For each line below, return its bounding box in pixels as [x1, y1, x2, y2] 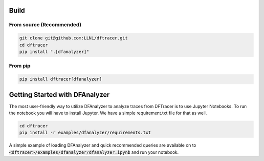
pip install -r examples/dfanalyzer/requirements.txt [19, 130, 151, 136]
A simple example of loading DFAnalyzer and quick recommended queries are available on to [9, 143, 197, 148]
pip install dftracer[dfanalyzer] [19, 76, 102, 82]
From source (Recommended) [9, 21, 82, 28]
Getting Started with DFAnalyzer [9, 90, 110, 99]
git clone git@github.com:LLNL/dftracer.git [19, 36, 128, 41]
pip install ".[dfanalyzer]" [19, 49, 89, 54]
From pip [9, 62, 31, 69]
